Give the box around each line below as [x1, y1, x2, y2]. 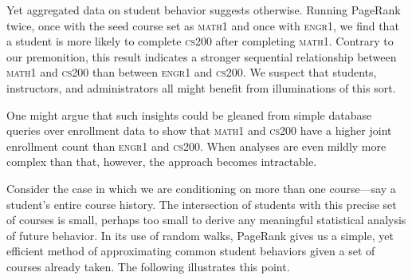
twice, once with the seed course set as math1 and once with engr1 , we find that [6, 17, 399, 34]
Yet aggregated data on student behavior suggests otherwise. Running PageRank [6, 2, 401, 18]
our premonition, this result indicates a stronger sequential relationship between [6, 48, 397, 65]
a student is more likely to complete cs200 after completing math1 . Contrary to [6, 33, 394, 49]
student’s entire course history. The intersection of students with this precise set [6, 195, 397, 212]
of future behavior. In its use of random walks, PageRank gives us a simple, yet [6, 227, 394, 243]
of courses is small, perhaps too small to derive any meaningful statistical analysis [6, 211, 406, 228]
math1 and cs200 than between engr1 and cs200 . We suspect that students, [6, 64, 377, 81]
